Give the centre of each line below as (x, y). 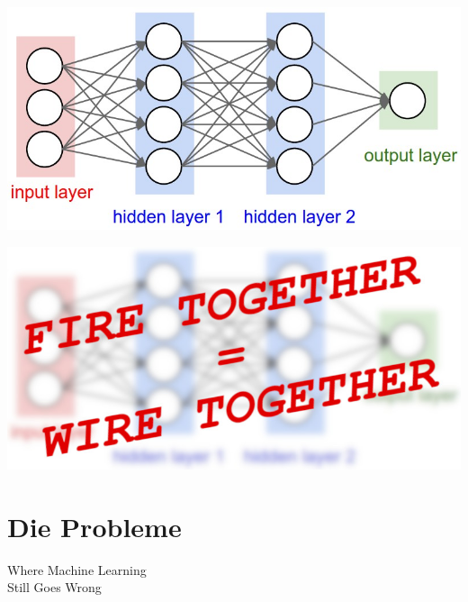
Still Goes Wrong (54, 587)
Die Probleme (94, 526)
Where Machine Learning (77, 569)
